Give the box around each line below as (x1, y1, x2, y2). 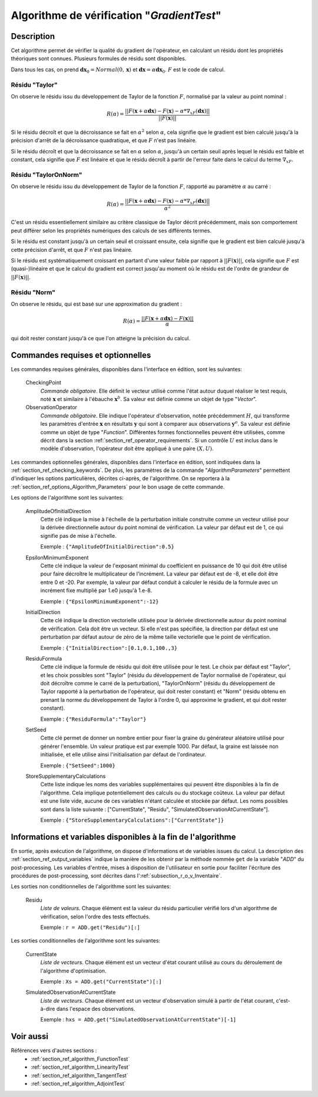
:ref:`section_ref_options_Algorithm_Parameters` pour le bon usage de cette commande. (11, 483, 225, 490)
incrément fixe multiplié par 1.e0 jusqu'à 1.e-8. (40, 587, 153, 594)
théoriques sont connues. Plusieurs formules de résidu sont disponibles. (11, 55, 187, 62)
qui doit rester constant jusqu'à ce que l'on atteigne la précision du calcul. (11, 334, 191, 341)
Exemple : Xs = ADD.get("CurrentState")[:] (40, 978, 162, 985)
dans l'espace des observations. (56, 1006, 135, 1013)
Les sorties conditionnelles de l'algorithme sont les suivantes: (11, 937, 161, 944)
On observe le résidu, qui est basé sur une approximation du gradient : (11, 300, 183, 307)
